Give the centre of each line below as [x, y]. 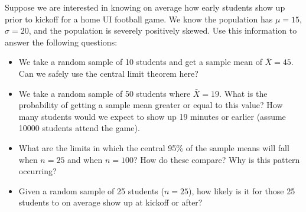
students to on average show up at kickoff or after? [110, 202]
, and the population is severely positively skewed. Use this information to [163, 30]
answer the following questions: [61, 42]
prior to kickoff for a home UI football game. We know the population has [139, 19]
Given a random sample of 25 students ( [91, 190]
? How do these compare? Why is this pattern [217, 159]
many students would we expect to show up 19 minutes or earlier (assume [152, 116]
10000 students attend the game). [79, 128]
